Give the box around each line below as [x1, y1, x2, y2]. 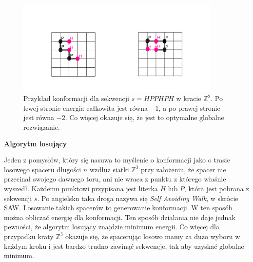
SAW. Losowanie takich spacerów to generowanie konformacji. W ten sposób [4, 202, 233, 213]
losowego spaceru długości [4, 164, 81, 174]
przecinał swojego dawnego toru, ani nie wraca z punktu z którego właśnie [4, 174, 226, 184]
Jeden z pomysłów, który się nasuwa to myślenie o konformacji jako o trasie [4, 155, 230, 165]
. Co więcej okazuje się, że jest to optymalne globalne [65, 112, 224, 122]
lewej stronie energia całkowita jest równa [23, 102, 148, 113]
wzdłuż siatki [89, 164, 129, 174]
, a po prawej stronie [158, 102, 220, 113]
